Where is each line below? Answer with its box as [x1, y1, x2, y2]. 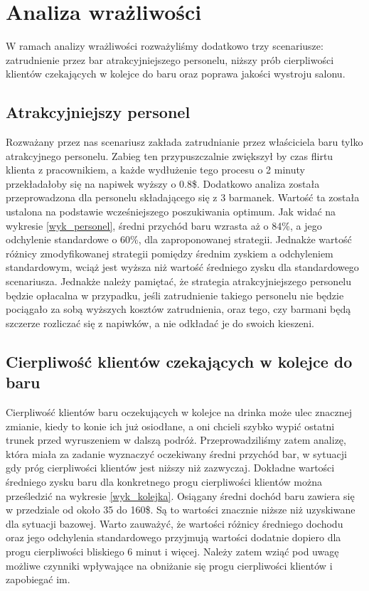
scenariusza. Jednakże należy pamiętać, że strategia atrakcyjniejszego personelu [6, 274, 352, 289]
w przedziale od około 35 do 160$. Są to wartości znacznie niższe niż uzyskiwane [6, 502, 355, 517]
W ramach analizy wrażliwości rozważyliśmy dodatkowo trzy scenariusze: [6, 38, 323, 53]
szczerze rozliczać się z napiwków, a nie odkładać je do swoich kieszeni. [6, 315, 314, 330]
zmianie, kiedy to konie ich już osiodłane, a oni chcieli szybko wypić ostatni [6, 418, 335, 433]
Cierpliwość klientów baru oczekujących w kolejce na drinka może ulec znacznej [6, 405, 353, 420]
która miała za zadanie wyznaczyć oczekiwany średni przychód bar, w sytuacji [6, 446, 347, 461]
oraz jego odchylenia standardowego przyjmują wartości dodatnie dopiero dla [6, 530, 341, 545]
